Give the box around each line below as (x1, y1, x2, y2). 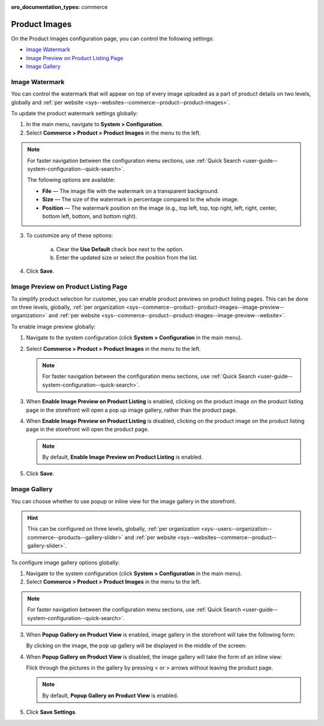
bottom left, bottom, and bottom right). (42, 212, 137, 219)
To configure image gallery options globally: (11, 559, 120, 566)
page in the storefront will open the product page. (26, 426, 149, 433)
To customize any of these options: (26, 232, 113, 239)
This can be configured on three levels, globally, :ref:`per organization (27, 525, 200, 532)
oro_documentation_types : (11, 4, 80, 10)
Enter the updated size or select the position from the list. (56, 254, 198, 261)
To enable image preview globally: (11, 323, 96, 330)
